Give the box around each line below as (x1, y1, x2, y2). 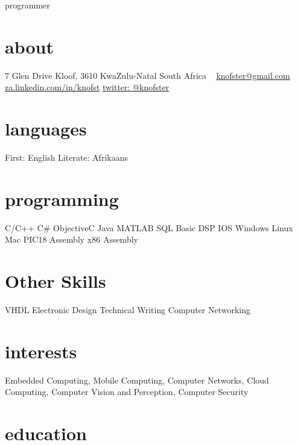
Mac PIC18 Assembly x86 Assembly (5, 233, 138, 246)
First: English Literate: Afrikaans (5, 151, 128, 164)
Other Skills (5, 269, 106, 293)
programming (5, 186, 119, 211)
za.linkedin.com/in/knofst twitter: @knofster (5, 81, 170, 93)
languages (5, 116, 87, 141)
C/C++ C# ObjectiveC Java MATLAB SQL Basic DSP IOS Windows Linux (5, 221, 293, 234)
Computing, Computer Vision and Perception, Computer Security (5, 385, 249, 398)
